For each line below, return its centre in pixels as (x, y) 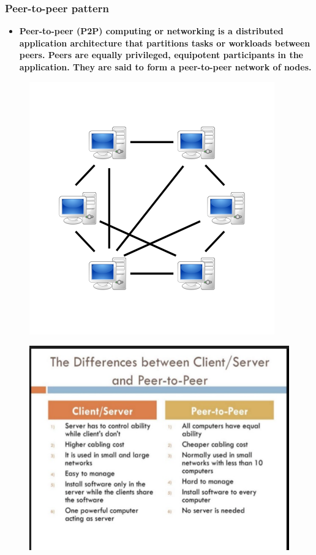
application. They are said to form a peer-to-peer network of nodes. (165, 67)
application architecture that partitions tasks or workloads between (165, 43)
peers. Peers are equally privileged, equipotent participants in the (161, 55)
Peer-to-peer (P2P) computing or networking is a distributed (151, 31)
